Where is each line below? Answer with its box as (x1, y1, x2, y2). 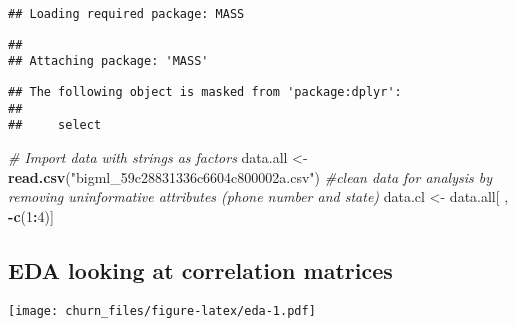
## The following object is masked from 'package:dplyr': (8, 84, 402, 99)
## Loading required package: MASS (8, 7, 245, 21)
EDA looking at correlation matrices (8, 254, 393, 285)
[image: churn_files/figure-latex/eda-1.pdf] (8, 303, 316, 318)
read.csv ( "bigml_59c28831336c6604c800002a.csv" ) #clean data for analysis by (8, 166, 493, 187)
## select (8, 118, 102, 133)
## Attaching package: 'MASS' (8, 54, 209, 69)
